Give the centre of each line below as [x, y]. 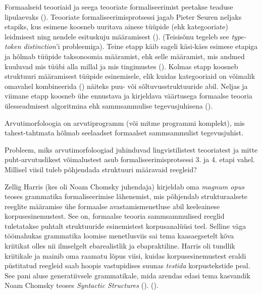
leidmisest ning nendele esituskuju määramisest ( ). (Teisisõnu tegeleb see [117, 36]
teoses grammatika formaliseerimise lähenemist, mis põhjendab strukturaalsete [126, 196]
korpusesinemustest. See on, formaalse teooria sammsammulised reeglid [115, 216]
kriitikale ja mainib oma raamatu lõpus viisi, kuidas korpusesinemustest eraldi [125, 255]
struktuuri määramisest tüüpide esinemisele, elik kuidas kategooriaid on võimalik [130, 76]
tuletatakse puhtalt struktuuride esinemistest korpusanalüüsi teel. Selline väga [125, 226]
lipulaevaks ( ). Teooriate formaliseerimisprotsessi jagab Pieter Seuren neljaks [123, 16]
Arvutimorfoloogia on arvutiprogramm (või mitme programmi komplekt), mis [125, 122]
